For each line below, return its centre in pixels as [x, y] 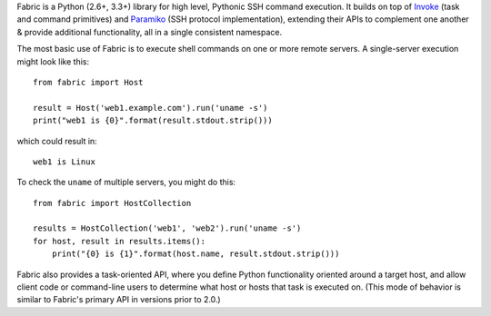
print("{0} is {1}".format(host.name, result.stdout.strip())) [195, 254]
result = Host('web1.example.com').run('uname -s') [150, 108]
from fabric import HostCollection [112, 203]
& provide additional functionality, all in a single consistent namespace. [149, 32]
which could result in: [57, 141]
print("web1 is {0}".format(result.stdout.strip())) [153, 121]
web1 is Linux [64, 162]
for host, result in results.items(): [120, 241]
